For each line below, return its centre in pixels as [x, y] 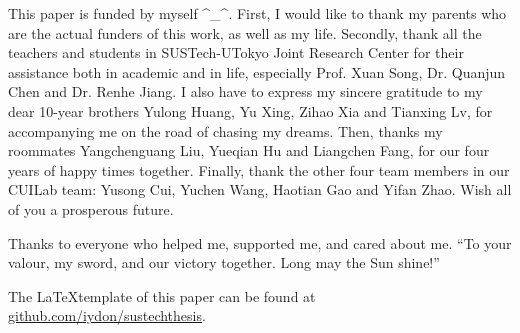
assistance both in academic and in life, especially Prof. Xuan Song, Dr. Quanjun [257, 71]
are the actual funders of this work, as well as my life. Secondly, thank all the [245, 32]
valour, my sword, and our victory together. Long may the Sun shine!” [224, 262]
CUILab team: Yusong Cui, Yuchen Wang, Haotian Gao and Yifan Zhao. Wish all [260, 189]
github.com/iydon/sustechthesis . [107, 315]
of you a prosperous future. [91, 208]
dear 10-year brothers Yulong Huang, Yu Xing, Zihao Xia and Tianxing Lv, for [250, 110]
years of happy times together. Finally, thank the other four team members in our [259, 169]
